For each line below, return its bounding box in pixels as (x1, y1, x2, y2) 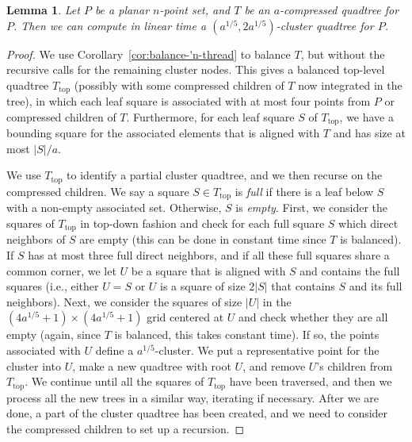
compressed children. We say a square (6, 183, 189, 199)
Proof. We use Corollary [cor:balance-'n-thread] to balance (6, 45, 291, 62)
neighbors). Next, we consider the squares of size (6, 293, 242, 309)
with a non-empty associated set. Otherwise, (6, 199, 222, 216)
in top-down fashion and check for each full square (80, 214, 325, 231)
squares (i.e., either (6, 278, 99, 294)
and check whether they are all (238, 309, 388, 325)
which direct (338, 214, 399, 231)
